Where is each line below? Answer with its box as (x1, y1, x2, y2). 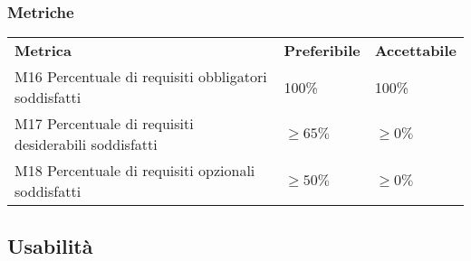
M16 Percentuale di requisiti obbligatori (14, 66, 267, 88)
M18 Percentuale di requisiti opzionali (14, 160, 255, 182)
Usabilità (7, 231, 93, 259)
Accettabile (374, 40, 457, 61)
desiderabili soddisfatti (14, 134, 158, 155)
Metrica (14, 40, 72, 61)
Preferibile (284, 40, 360, 61)
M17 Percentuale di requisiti (14, 113, 194, 135)
